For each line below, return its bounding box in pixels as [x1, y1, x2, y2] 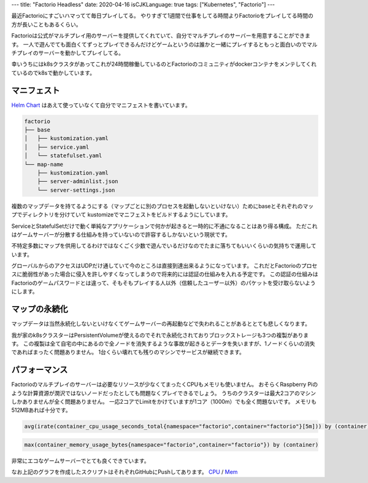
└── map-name [24, 160, 64, 168]
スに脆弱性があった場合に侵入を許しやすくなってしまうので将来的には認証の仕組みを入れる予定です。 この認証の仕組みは [11, 270, 318, 278]
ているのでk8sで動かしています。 [11, 69, 95, 76]
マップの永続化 [11, 304, 68, 315]
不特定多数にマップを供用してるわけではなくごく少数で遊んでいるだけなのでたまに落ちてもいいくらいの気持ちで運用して [11, 242, 317, 249]
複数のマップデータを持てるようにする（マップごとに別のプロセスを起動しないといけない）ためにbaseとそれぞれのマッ [11, 202, 314, 210]
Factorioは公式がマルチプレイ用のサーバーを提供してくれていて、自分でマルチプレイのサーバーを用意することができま [11, 32, 311, 39]
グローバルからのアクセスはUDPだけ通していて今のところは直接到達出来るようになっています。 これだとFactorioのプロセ [11, 262, 318, 270]
